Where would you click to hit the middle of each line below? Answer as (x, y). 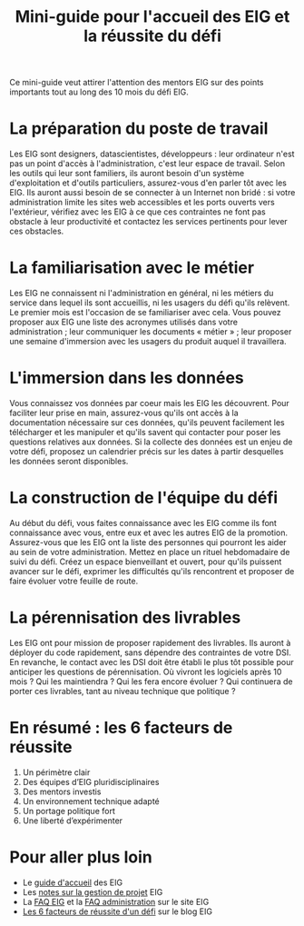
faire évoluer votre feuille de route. (74, 581)
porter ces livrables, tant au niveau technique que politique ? (123, 691)
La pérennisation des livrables (125, 617)
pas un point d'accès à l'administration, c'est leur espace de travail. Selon (147, 164)
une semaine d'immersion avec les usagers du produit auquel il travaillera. (148, 342)
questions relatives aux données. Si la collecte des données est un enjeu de (151, 442)
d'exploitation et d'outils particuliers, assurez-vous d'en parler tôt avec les (148, 183)
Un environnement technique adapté (91, 801)
